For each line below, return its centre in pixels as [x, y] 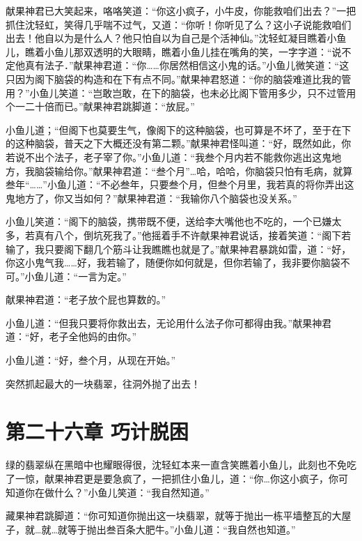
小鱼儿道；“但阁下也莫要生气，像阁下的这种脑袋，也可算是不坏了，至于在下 [179, 129]
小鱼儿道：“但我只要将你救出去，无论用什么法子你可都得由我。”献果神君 [169, 322]
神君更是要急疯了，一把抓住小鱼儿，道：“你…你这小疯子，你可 [206, 478]
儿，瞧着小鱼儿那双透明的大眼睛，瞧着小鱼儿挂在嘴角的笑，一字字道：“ [169, 51]
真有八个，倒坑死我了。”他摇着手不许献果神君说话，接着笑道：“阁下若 [193, 235]
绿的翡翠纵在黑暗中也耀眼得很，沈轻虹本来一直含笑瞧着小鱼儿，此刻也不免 [176, 465]
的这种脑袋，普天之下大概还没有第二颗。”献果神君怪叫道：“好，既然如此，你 [179, 143]
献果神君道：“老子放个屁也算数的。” [86, 299]
